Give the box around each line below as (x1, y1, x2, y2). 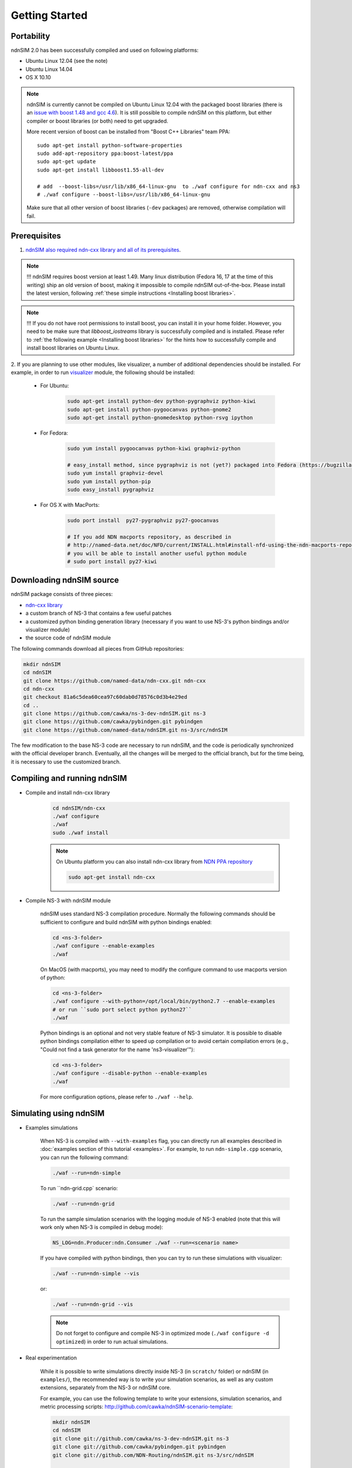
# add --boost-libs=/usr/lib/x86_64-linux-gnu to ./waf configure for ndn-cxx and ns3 (37, 183, 300, 190)
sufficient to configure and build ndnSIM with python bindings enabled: (40, 918, 212, 925)
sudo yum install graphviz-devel (67, 470, 164, 477)
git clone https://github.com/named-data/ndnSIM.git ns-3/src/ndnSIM (23, 726, 228, 733)
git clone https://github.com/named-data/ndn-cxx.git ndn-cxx (23, 677, 206, 684)
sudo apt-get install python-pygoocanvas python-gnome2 (67, 406, 232, 413)
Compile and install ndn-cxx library (25, 789, 110, 796)
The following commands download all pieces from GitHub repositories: (11, 645, 184, 652)
